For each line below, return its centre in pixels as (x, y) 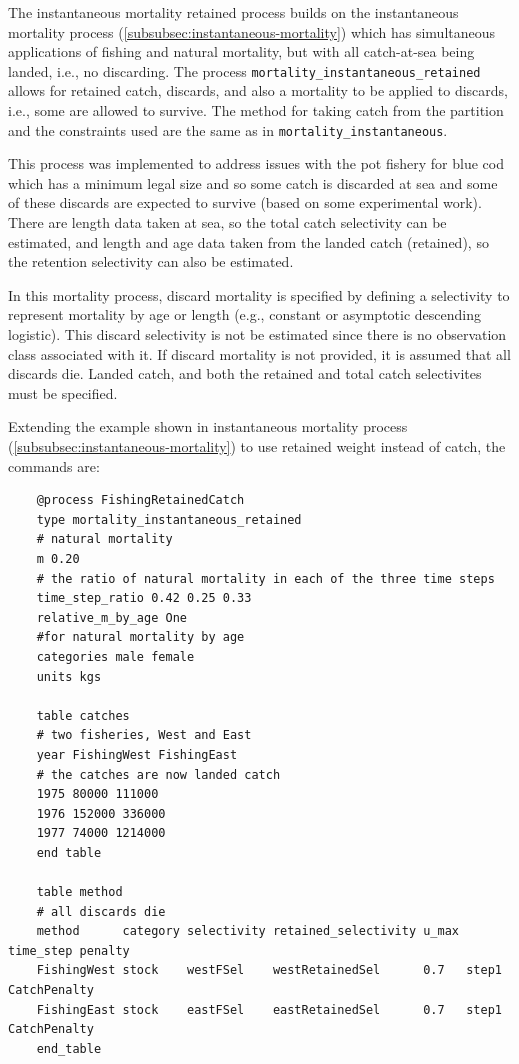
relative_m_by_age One (111, 617)
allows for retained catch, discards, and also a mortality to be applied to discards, (258, 90)
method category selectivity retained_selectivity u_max (248, 931)
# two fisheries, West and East (144, 735)
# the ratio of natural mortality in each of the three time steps (265, 578)
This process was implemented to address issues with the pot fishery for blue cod (256, 163)
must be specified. (63, 392)
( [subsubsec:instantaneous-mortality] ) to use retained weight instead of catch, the (257, 446)
